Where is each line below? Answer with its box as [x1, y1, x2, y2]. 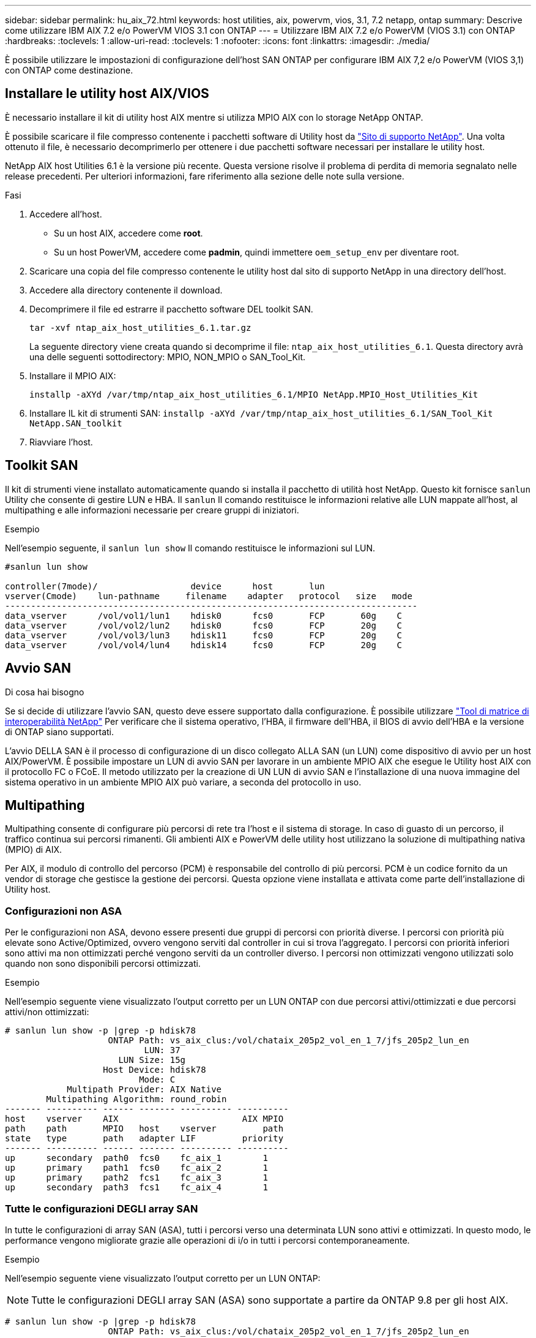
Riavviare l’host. [29, 436, 93, 447]
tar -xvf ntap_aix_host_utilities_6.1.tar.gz [29, 322, 251, 333]
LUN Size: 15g [118, 1055, 186, 1065]
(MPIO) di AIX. [5, 844, 62, 855]
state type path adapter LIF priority [5, 1133, 284, 1144]
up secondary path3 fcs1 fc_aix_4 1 [5, 1182, 268, 1193]
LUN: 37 [144, 1045, 181, 1056]
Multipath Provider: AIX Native [67, 1084, 222, 1095]
